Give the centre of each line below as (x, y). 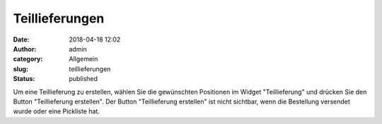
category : (28, 59)
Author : (25, 49)
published (83, 79)
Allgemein (83, 59)
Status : (24, 79)
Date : (21, 39)
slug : (21, 69)
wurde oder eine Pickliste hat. (57, 111)
